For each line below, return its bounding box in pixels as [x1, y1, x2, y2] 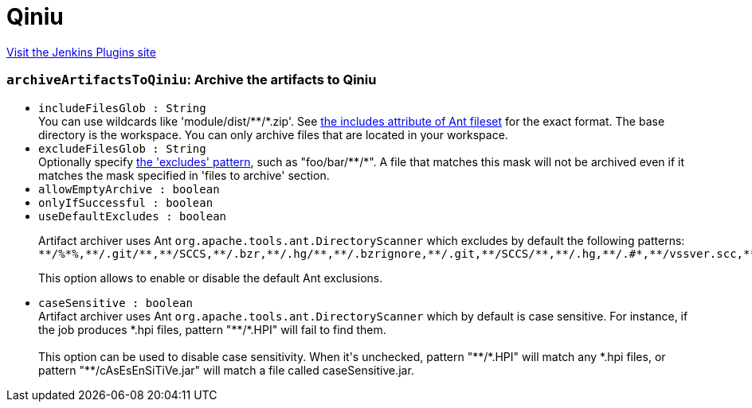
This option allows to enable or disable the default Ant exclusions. [38, 270, 383, 285]
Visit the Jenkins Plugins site [6, 45, 156, 59]
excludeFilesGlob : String [38, 142, 206, 155]
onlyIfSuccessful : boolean [38, 196, 213, 209]
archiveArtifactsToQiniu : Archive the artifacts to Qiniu [6, 72, 377, 88]
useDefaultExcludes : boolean [38, 209, 227, 223]
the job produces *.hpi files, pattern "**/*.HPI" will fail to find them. [38, 322, 386, 336]
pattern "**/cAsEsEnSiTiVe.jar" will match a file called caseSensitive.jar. [38, 363, 414, 377]
